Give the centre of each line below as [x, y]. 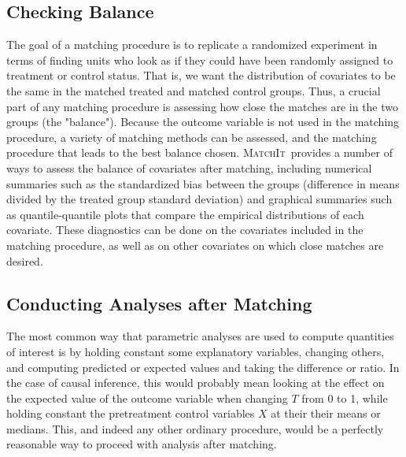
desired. [25, 260]
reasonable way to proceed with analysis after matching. [142, 444]
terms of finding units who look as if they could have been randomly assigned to [200, 59]
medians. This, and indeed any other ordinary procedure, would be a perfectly [195, 428]
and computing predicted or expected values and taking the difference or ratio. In [203, 367]
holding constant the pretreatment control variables [131, 413]
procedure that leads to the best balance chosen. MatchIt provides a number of [199, 152]
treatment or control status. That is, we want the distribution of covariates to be [201, 75]
